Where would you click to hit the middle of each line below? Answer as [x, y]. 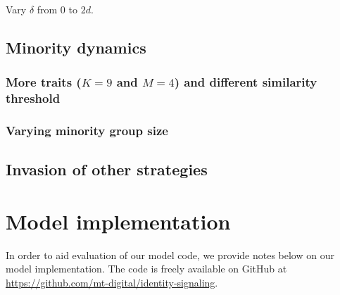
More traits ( [44, 82]
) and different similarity [246, 82]
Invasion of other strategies [107, 169]
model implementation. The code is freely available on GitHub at [146, 269]
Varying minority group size [87, 131]
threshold [33, 98]
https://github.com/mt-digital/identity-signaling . [112, 283]
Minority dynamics [76, 47]
